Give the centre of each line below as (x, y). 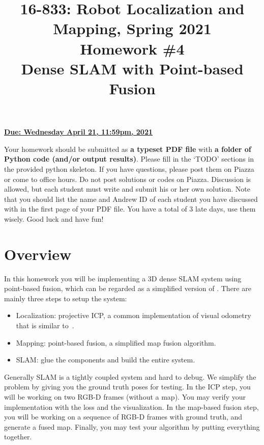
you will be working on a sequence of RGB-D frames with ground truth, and (123, 417)
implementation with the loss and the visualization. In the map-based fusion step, (131, 407)
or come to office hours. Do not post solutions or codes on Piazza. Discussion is (128, 179)
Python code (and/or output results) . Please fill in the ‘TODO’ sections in (129, 159)
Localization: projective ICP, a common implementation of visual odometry (134, 315)
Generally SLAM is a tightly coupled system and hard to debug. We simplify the (130, 376)
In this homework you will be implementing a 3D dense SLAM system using (123, 278)
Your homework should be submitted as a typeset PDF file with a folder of (128, 149)
